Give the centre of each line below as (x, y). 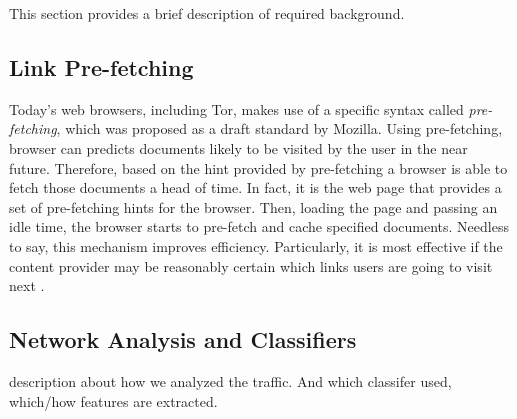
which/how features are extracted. (113, 400)
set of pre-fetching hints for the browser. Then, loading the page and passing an (253, 206)
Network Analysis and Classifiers (183, 339)
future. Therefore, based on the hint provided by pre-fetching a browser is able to (258, 167)
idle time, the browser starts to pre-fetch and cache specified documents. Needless (259, 226)
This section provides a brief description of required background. (207, 13)
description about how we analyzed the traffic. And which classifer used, (230, 380)
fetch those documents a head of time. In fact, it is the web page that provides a (255, 187)
